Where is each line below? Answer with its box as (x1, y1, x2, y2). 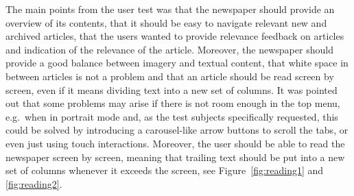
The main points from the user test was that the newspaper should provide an (5, 2, 335, 16)
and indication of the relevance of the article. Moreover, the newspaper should (5, 42, 333, 56)
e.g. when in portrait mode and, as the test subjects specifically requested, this (5, 109, 338, 123)
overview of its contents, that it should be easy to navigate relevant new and (5, 15, 327, 29)
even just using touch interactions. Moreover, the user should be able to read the (5, 136, 345, 150)
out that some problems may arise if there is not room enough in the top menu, (5, 96, 340, 110)
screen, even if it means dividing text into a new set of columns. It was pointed (5, 82, 338, 97)
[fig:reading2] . (5, 176, 62, 191)
